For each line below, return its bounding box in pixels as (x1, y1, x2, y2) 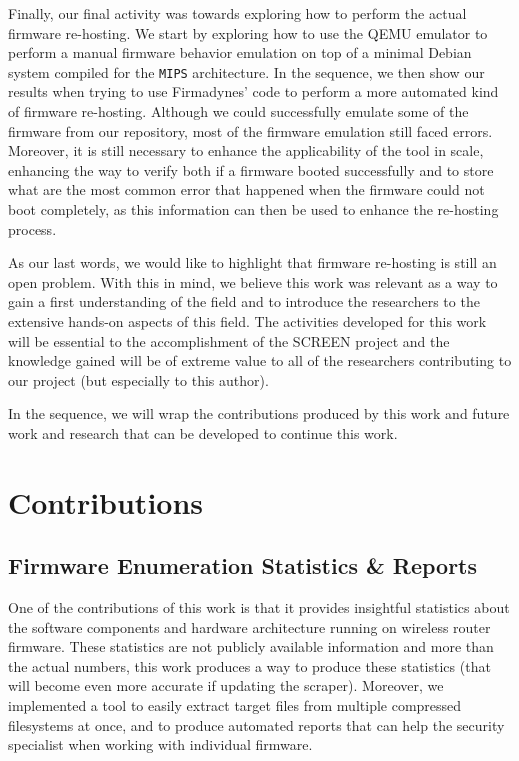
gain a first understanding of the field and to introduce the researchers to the (8, 291, 480, 312)
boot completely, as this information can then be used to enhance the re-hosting (8, 199, 499, 219)
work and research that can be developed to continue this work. (8, 422, 398, 443)
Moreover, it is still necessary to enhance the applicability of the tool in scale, (8, 140, 484, 161)
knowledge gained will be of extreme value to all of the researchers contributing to (8, 350, 512, 371)
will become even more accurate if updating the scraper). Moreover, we (8, 675, 444, 696)
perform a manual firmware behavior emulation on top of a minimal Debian (8, 42, 472, 63)
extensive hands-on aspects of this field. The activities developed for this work (8, 310, 487, 331)
